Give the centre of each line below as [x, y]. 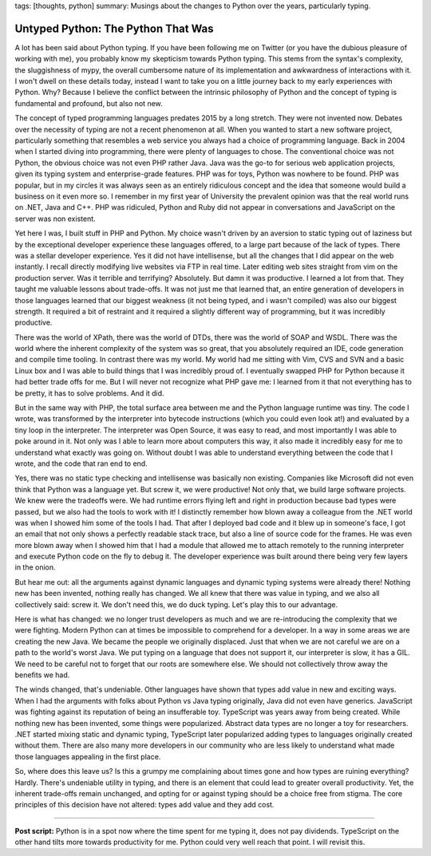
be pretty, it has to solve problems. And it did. [89, 393]
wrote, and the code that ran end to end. [81, 464]
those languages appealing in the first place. [88, 756]
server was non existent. [55, 219]
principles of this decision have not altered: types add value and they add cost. [144, 805]
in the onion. [35, 567]
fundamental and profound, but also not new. [89, 103]
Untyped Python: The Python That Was [114, 28]
